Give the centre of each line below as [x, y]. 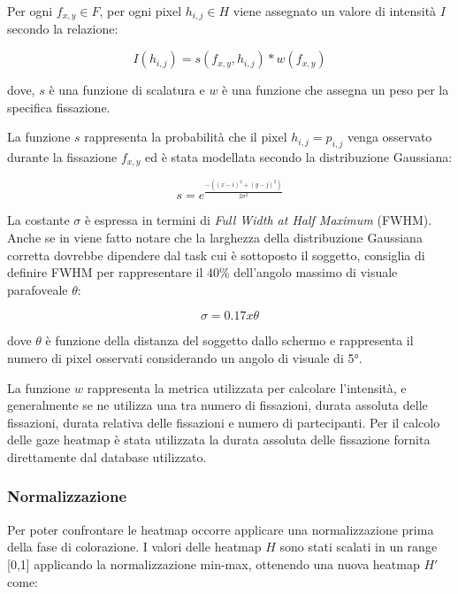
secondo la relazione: [63, 29]
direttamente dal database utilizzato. [107, 456]
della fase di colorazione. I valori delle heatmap [134, 547]
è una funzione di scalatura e [127, 90]
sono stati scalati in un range [359, 547]
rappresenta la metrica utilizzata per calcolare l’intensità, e [247, 387]
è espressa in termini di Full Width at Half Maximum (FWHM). [258, 220]
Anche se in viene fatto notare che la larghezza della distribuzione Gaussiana [215, 237]
